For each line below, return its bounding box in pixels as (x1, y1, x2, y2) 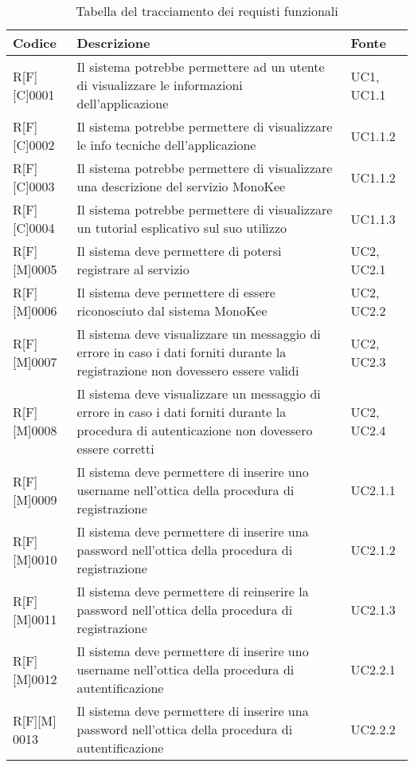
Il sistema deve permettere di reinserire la (76, 582, 309, 600)
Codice (13, 33, 57, 52)
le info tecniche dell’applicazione (76, 136, 256, 154)
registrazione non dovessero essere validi (76, 361, 299, 380)
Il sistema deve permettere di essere (76, 283, 275, 301)
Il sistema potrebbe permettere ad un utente (76, 57, 325, 76)
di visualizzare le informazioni (76, 76, 243, 94)
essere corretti (76, 439, 154, 458)
